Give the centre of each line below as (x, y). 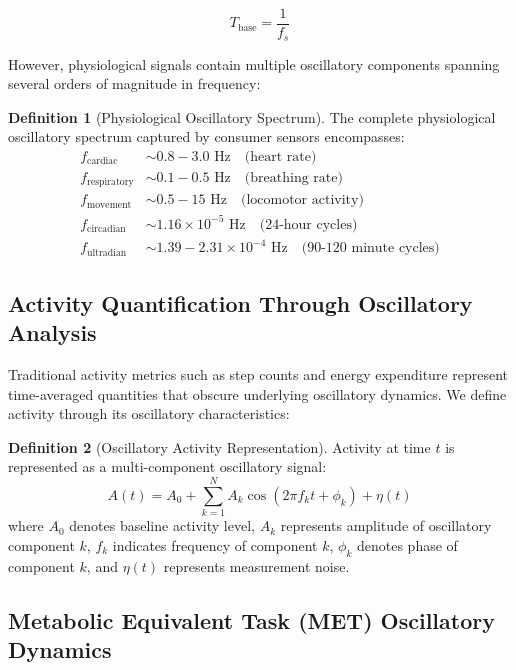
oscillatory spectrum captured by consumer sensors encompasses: (206, 136)
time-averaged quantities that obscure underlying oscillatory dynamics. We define (257, 393)
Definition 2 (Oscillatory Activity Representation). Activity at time (219, 446)
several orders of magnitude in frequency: (134, 83)
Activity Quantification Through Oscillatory (240, 302)
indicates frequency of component (215, 544)
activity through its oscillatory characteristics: (149, 413)
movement (109, 204)
